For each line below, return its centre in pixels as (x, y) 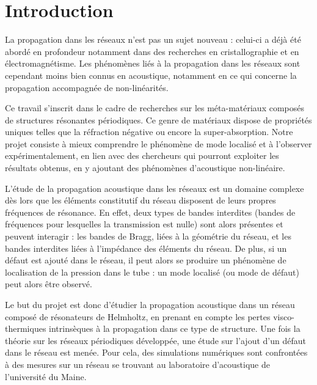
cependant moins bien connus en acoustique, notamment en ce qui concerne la (151, 75)
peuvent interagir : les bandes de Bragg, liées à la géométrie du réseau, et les (148, 236)
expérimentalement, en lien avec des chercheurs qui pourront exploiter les (142, 156)
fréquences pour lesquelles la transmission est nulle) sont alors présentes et (144, 224)
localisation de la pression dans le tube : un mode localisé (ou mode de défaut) (152, 272)
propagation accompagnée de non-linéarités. (87, 87)
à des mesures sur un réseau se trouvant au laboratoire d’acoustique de (137, 364)
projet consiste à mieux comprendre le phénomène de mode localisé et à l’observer (158, 143)
